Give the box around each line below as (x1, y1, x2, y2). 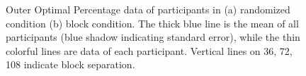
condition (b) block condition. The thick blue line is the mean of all (6, 15, 299, 30)
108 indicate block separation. (6, 57, 135, 72)
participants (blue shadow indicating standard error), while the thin (6, 30, 300, 44)
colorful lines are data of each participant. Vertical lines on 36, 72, (6, 43, 293, 58)
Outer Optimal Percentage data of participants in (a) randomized (6, 2, 290, 16)
